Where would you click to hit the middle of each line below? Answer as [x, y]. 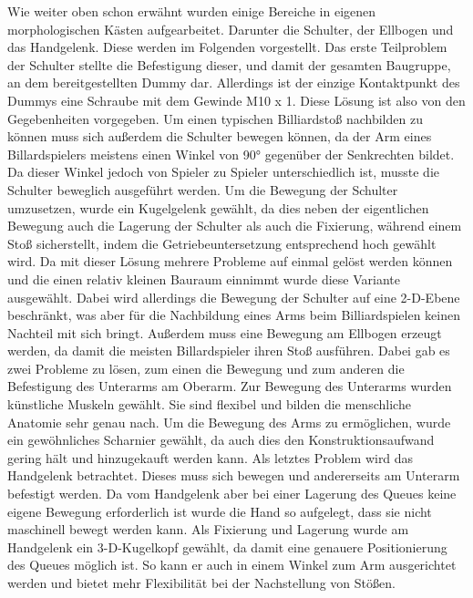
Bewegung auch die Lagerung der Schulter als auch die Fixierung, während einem [235, 226]
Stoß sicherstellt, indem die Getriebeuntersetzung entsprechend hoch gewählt [222, 243]
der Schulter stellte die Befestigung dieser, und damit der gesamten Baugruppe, [229, 64]
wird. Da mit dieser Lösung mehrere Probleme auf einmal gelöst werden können [230, 261]
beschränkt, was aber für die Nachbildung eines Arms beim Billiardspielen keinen [234, 315]
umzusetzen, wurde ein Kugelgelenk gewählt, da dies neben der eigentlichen [218, 207]
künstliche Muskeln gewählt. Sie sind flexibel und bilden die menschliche [209, 404]
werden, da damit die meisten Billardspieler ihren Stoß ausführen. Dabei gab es [229, 351]
